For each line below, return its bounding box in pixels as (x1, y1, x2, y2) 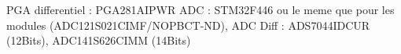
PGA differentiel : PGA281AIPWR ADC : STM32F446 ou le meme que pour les (6, 2, 395, 17)
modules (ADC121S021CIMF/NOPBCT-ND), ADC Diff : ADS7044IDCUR (6, 16, 370, 33)
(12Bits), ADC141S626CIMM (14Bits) (6, 32, 191, 49)
